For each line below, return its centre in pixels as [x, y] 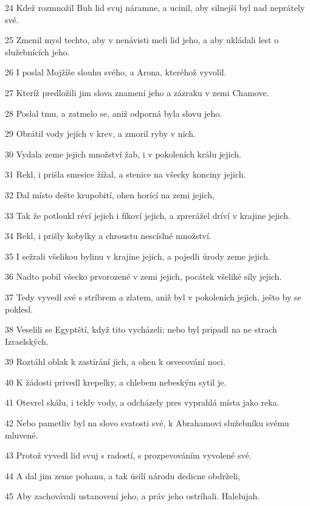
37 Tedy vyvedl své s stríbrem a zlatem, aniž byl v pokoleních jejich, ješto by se [153, 296]
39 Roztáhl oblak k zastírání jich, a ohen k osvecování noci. [115, 362]
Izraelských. [27, 341]
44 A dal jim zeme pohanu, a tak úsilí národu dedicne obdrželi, [123, 475]
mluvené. [22, 435]
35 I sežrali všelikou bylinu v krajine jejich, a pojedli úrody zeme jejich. [138, 256]
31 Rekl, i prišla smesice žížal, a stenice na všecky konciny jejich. [126, 174]
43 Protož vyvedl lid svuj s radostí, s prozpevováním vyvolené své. [128, 455]
